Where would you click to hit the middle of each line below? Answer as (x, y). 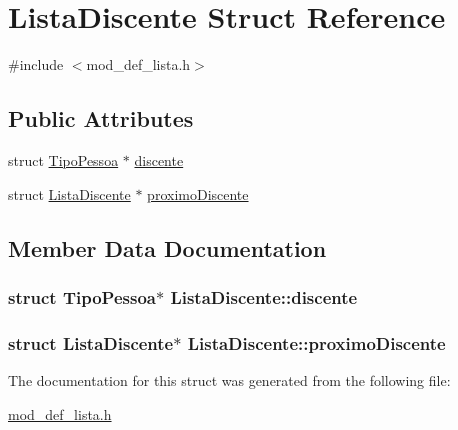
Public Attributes (101, 118)
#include (36, 64)
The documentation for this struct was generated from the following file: (229, 379)
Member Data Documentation (167, 247)
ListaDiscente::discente (264, 296)
